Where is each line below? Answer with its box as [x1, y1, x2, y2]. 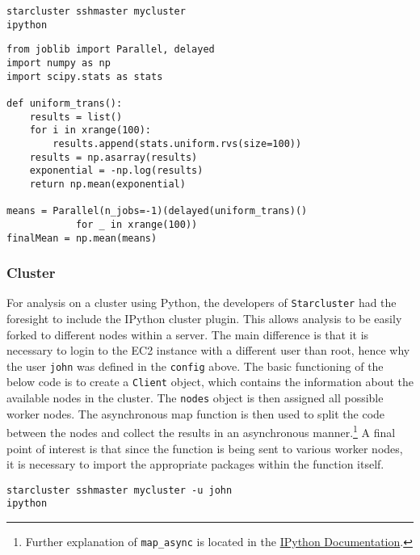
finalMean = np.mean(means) [6, 232, 157, 244]
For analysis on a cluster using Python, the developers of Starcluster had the [6, 294, 397, 311]
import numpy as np [6, 57, 111, 69]
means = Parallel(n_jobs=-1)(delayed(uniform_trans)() [6, 205, 308, 217]
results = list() [29, 111, 123, 123]
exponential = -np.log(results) [29, 165, 204, 177]
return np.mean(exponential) [29, 178, 186, 190]
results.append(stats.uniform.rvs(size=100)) [52, 137, 302, 149]
